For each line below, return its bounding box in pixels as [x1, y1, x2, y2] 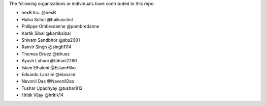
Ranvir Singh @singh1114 [21, 44, 71, 50]
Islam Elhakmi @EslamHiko [21, 64, 76, 71]
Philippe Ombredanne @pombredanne [21, 24, 100, 29]
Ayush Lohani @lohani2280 [21, 58, 77, 64]
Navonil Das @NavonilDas [21, 79, 74, 84]
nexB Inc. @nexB [21, 10, 56, 16]
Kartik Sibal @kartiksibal [21, 30, 71, 36]
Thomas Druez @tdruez [21, 51, 70, 56]
